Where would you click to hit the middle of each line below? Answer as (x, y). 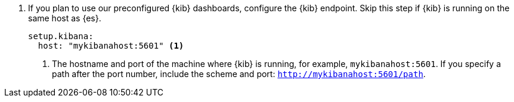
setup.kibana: (61, 36)
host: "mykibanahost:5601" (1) (111, 46)
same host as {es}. (65, 18)
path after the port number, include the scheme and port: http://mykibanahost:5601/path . (239, 74)
